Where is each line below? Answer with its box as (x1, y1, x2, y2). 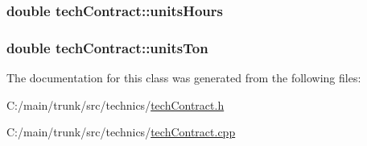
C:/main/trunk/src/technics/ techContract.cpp (6, 123, 236, 140)
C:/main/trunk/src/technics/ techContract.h (6, 96, 225, 113)
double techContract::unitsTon (6, 37, 208, 57)
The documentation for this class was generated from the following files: (6, 69, 361, 86)
